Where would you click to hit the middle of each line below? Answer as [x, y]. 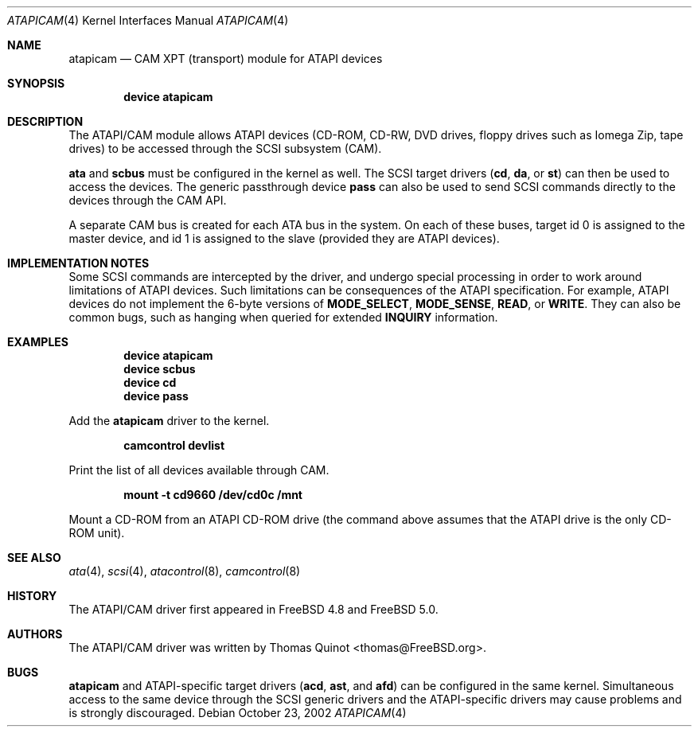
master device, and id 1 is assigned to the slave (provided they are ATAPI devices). [284, 238]
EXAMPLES [38, 342]
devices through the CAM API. [148, 200]
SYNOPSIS [36, 83]
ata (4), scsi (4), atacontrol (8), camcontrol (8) [185, 571]
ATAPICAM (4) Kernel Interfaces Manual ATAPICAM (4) [148, 20]
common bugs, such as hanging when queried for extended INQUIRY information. [283, 317]
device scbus [160, 369]
